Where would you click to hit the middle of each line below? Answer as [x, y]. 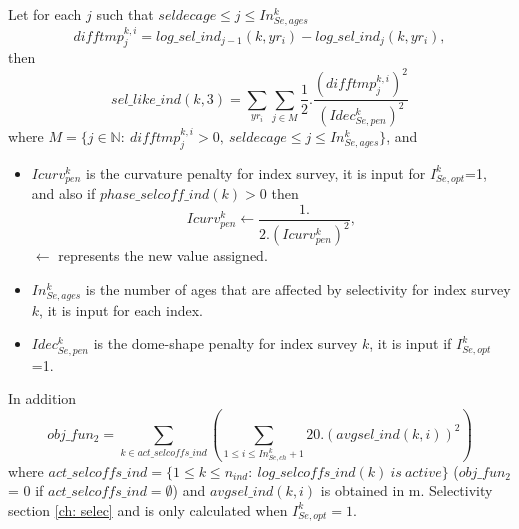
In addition [42, 398]
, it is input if [410, 343]
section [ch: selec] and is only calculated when [148, 509]
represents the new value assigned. [163, 255]
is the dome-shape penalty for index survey [225, 343]
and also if [63, 193]
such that [125, 14]
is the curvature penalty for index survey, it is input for [256, 172]
